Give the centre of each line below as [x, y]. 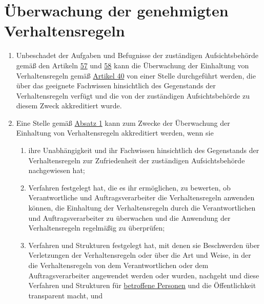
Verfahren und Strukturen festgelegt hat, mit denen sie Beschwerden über [144, 245]
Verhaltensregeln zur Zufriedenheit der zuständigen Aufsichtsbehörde [137, 160]
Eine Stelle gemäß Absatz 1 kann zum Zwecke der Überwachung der [123, 122]
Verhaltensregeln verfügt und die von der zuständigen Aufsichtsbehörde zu [133, 95]
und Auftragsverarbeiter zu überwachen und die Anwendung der [129, 217]
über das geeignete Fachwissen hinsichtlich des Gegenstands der [116, 85]
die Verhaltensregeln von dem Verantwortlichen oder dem [118, 265]
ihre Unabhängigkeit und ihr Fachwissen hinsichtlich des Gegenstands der [144, 150]
